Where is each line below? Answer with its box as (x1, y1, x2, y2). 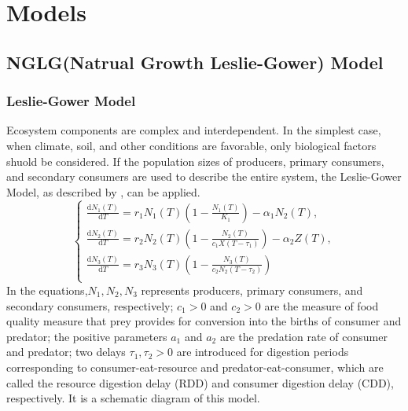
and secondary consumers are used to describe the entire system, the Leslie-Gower (6, 168, 402, 185)
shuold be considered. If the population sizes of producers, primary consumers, (6, 152, 384, 169)
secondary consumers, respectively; (6, 297, 174, 314)
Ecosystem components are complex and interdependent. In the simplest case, (6, 122, 381, 138)
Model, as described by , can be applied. (6, 183, 200, 200)
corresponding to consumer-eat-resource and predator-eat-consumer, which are (6, 358, 384, 375)
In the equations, (6, 281, 88, 298)
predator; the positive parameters (6, 328, 167, 344)
